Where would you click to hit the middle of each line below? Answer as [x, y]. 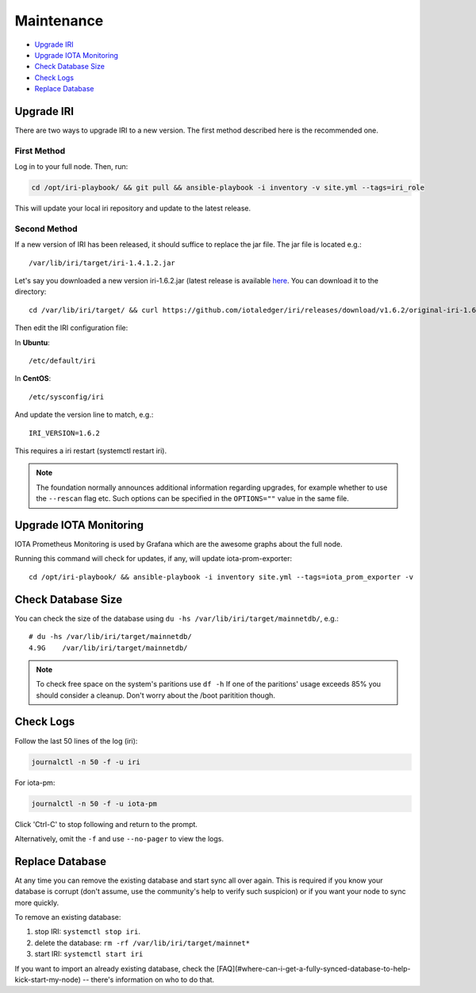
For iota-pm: [35, 783]
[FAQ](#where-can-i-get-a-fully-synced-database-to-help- [313, 968]
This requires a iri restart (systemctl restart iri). [90, 450]
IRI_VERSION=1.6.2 [65, 433]
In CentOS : [33, 379]
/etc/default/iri [62, 361]
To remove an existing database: [68, 917]
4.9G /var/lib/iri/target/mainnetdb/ [108, 648]
